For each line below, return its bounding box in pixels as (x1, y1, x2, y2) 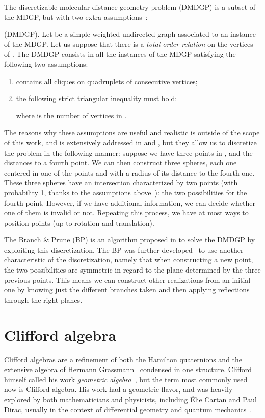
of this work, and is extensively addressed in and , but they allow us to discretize (4, 137, 257, 147)
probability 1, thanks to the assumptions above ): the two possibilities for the (4, 187, 247, 198)
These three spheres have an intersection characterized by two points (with (4, 177, 238, 188)
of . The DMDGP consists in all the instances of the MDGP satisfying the (4, 48, 236, 59)
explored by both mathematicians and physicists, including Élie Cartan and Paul (4, 394, 257, 404)
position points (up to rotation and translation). (4, 217, 154, 228)
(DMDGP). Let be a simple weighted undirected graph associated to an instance (4, 29, 256, 39)
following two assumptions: (4, 58, 88, 69)
